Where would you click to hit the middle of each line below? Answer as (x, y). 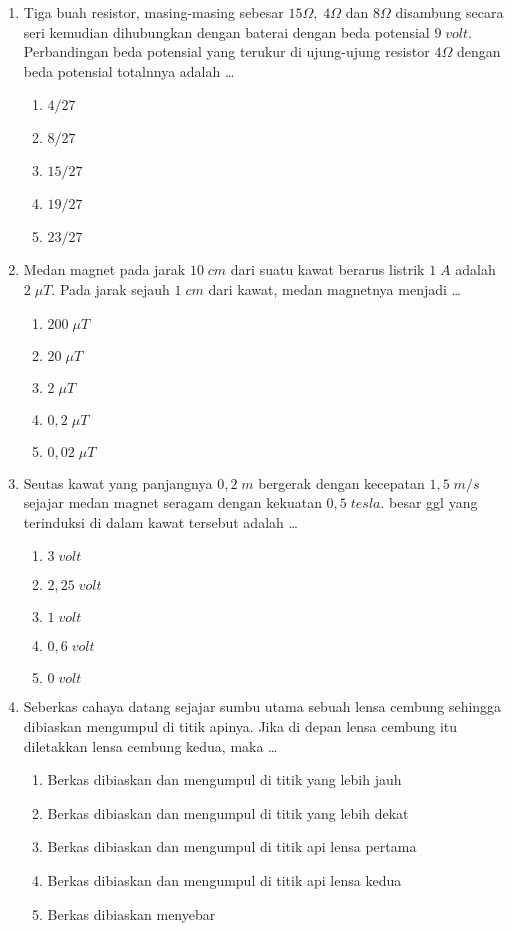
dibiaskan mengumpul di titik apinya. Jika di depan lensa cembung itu (240, 725)
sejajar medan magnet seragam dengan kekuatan (172, 502)
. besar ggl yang (429, 502)
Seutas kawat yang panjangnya (118, 482)
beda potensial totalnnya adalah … (129, 70)
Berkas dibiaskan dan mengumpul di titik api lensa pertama (232, 846)
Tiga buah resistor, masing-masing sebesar (153, 12)
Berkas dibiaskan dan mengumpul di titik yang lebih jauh (224, 779)
